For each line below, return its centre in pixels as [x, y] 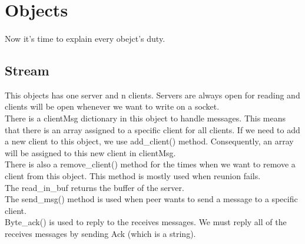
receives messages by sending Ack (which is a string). [100, 233]
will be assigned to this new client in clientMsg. [90, 152]
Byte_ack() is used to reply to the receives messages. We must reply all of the [146, 222]
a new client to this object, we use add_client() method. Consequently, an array [149, 141]
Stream [27, 70]
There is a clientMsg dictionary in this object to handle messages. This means [145, 118]
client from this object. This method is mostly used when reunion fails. [133, 175]
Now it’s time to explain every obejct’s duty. [85, 38]
